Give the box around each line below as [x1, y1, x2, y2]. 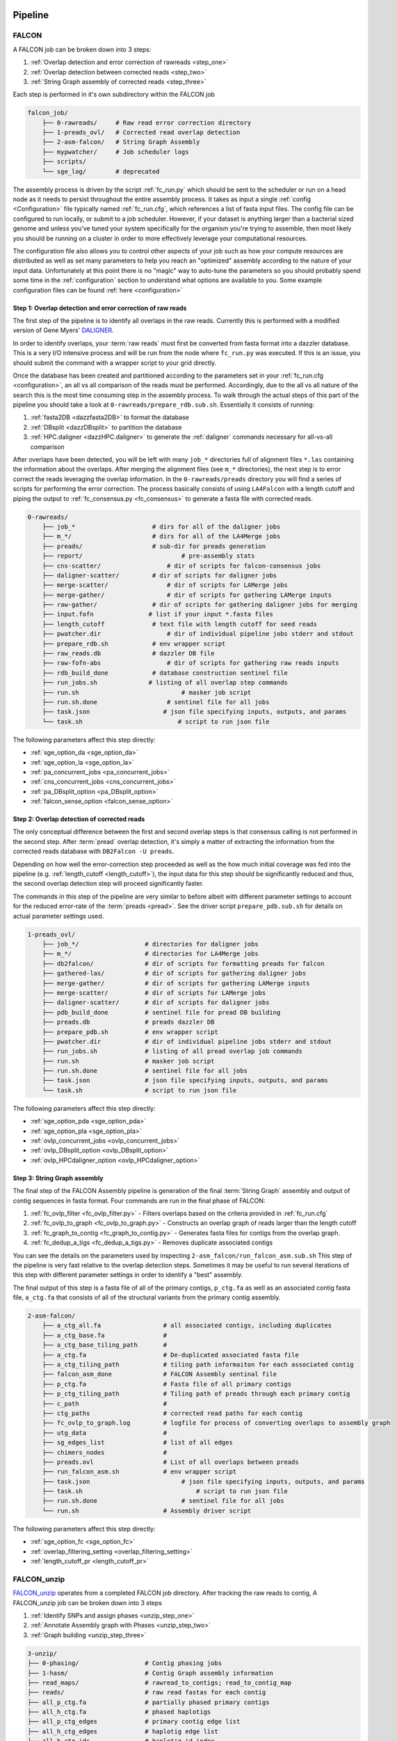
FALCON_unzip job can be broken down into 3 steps [13, 1598, 163, 1607]
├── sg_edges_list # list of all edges [42, 1439, 233, 1446]
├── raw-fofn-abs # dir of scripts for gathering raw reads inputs [42, 659, 340, 667]
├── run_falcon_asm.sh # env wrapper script [42, 1468, 237, 1476]
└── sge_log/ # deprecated [42, 167, 160, 175]
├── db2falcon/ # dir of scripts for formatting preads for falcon [42, 960, 325, 967]
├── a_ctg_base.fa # [42, 1331, 167, 1339]
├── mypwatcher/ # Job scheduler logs [42, 148, 189, 156]
